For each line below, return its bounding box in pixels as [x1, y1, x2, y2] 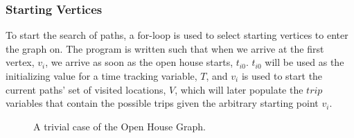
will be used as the [265, 55, 344, 69]
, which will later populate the [175, 82, 303, 96]
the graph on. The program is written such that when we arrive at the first [6, 41, 324, 55]
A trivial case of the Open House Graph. [33, 119, 206, 133]
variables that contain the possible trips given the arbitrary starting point [6, 96, 319, 110]
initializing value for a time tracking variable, [6, 69, 197, 83]
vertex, [6, 55, 35, 69]
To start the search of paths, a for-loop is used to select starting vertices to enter [6, 28, 348, 42]
